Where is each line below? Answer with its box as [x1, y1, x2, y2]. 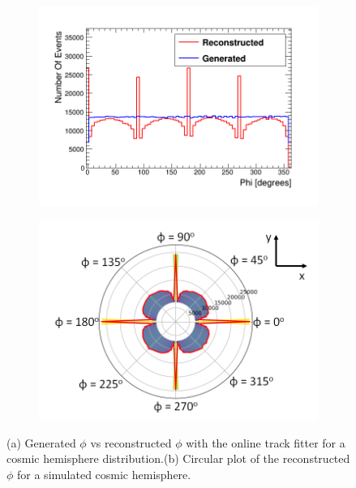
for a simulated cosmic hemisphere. [17, 465, 191, 482]
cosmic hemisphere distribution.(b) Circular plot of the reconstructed [6, 450, 350, 467]
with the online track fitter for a [186, 434, 345, 451]
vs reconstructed [90, 434, 172, 451]
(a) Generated [6, 434, 76, 451]
